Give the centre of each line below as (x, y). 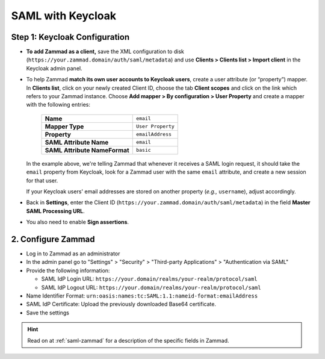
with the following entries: (58, 105)
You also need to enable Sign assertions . (78, 222)
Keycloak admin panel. (54, 68)
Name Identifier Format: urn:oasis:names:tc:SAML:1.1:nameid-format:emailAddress (142, 296)
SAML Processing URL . (56, 211)
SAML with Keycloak (64, 16)
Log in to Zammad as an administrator (73, 254)
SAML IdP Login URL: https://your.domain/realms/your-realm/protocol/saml (150, 279)
